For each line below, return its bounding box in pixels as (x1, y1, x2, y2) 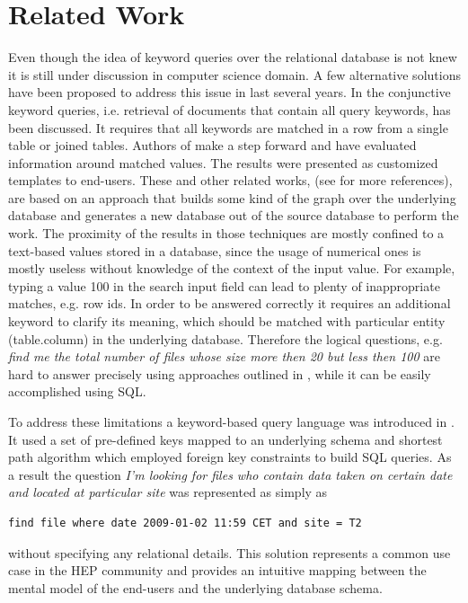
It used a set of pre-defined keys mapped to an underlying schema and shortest (8, 430, 443, 448)
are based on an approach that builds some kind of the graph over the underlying (8, 188, 456, 207)
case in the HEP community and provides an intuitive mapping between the (8, 561, 427, 580)
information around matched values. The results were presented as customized (8, 153, 438, 172)
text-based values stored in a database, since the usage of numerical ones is (8, 241, 421, 260)
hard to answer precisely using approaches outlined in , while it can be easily (8, 364, 431, 383)
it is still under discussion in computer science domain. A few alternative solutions (8, 65, 461, 84)
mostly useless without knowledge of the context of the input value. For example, (8, 259, 455, 278)
